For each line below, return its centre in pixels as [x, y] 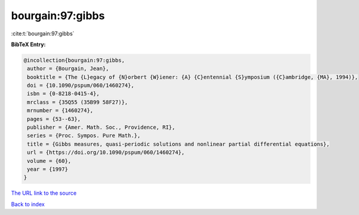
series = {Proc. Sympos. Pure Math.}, [84, 136]
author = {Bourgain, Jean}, [68, 69]
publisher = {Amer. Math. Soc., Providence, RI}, [101, 128]
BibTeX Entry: [28, 44]
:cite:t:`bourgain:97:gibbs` [43, 34]
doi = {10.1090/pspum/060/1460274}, [81, 86]
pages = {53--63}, [54, 119]
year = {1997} [48, 169]
